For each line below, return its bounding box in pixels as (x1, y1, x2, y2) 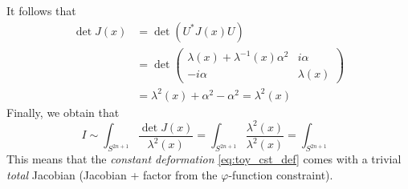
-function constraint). (228, 166, 333, 183)
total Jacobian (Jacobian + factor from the (6, 166, 218, 183)
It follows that (6, 2, 76, 18)
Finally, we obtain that (6, 103, 120, 120)
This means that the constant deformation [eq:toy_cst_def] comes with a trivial (6, 151, 402, 167)
